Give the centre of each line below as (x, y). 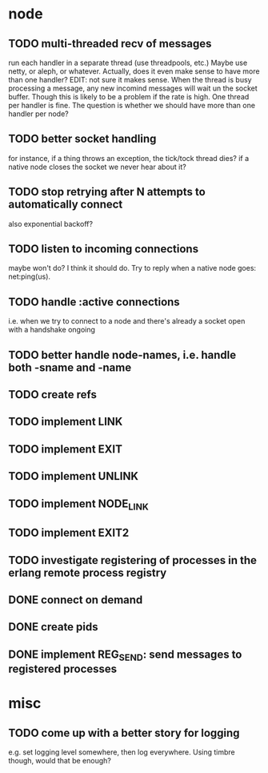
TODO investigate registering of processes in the (133, 560)
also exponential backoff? (51, 223)
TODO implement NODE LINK (79, 505)
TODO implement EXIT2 (69, 533)
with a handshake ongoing (52, 330)
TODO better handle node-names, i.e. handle (122, 354)
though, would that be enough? (60, 760)
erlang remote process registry (88, 572)
